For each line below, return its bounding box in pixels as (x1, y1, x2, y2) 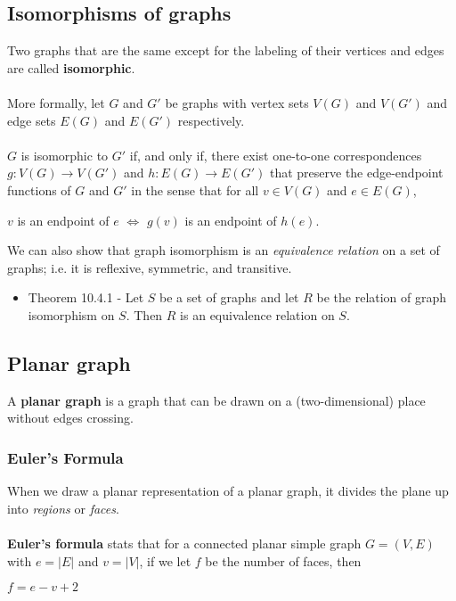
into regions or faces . (7, 498, 119, 517)
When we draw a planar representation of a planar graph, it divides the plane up (7, 482, 449, 500)
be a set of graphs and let (159, 288, 299, 307)
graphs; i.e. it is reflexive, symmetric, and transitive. (7, 258, 292, 276)
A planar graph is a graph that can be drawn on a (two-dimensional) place (7, 391, 426, 409)
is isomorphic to (20, 145, 109, 164)
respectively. (177, 111, 245, 129)
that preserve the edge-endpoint (269, 163, 444, 182)
